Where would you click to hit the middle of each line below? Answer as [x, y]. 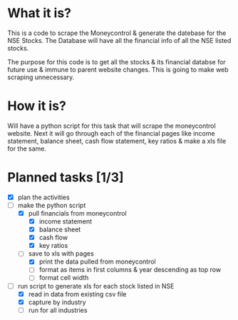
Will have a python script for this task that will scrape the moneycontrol [112, 126]
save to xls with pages [61, 254]
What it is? [40, 13]
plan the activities [43, 197]
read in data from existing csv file [77, 294]
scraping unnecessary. [41, 77]
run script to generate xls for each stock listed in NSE [96, 286]
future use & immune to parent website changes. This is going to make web [118, 69]
